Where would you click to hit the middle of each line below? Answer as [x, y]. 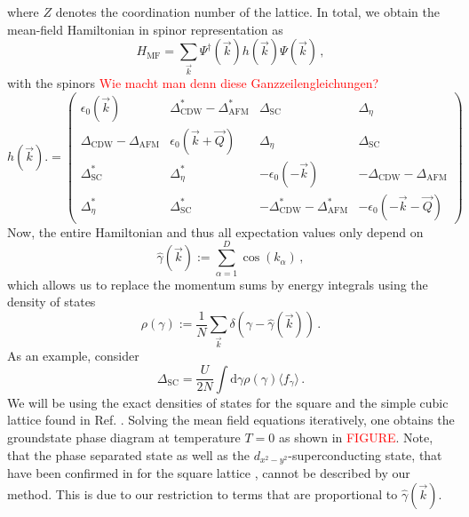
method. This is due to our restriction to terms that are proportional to [203, 493]
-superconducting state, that [365, 454]
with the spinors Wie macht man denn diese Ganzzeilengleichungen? [193, 83]
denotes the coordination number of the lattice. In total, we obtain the [247, 12]
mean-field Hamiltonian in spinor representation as [145, 29]
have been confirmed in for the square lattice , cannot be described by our [209, 472]
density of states [52, 302]
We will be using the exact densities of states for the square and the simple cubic [228, 402]
